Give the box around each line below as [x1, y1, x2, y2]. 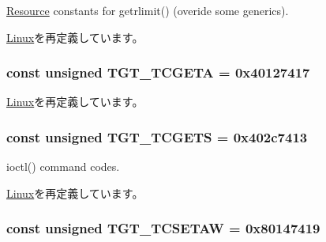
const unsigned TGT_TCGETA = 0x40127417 [6, 62, 310, 82]
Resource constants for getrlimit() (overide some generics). [6, 2, 289, 18]
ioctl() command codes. [6, 158, 120, 175]
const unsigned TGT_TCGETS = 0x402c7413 [6, 127, 308, 146]
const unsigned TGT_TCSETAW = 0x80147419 [6, 218, 320, 238]
